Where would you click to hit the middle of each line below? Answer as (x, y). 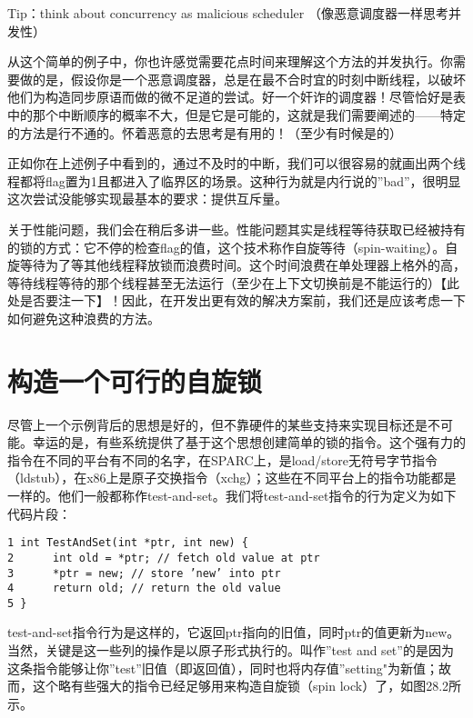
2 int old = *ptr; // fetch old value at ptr (164, 558)
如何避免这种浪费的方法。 (84, 318)
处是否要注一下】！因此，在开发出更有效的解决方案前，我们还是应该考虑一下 (236, 300)
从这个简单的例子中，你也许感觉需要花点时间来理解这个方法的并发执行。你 (230, 61)
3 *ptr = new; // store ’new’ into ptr (144, 573)
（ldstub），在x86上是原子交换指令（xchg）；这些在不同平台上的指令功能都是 (232, 478)
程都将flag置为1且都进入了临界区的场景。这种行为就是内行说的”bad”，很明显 (234, 180)
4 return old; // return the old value (144, 588)
